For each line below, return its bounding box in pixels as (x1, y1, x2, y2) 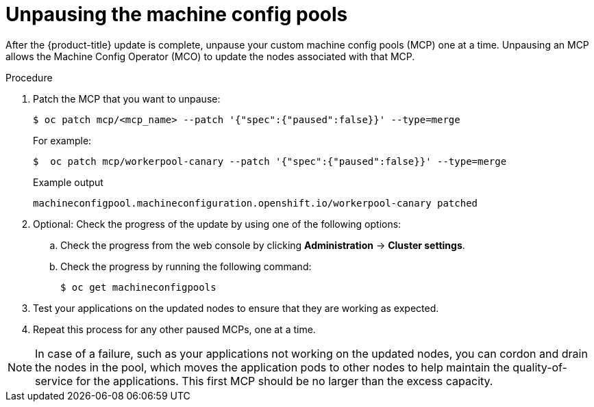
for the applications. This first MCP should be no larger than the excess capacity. (75, 373, 493, 388)
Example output (33, 176, 103, 188)
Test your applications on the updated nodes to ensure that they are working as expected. (33, 302, 439, 314)
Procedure (5, 71, 53, 83)
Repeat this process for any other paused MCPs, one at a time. (33, 323, 316, 335)
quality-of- (512, 360, 567, 374)
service (35, 373, 73, 388)
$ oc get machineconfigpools (60, 281, 216, 293)
